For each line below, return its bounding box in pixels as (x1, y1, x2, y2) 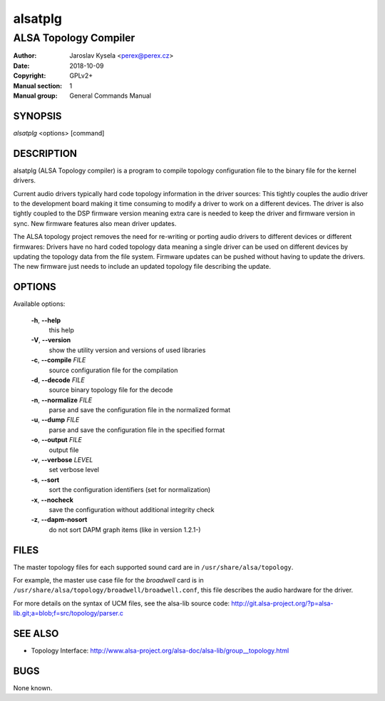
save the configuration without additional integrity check (48, 506, 215, 513)
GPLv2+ (69, 71, 93, 80)
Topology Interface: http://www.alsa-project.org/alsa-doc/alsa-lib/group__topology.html (31, 646, 289, 655)
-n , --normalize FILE (31, 396, 93, 404)
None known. (13, 684, 53, 692)
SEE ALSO (13, 628, 59, 640)
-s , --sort (31, 475, 60, 484)
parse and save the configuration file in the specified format (48, 425, 225, 434)
